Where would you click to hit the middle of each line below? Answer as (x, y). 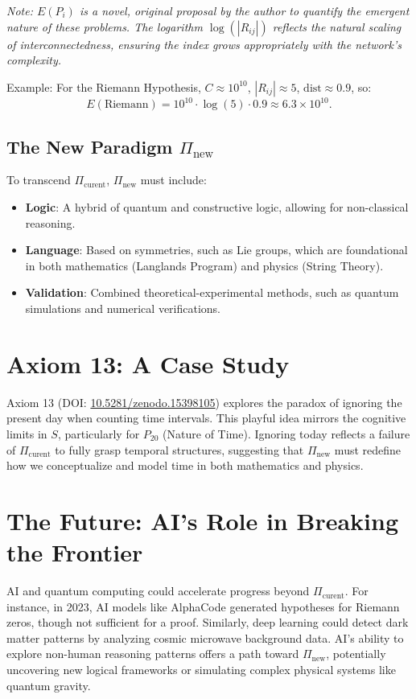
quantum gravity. (49, 685)
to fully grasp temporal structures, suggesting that (179, 449)
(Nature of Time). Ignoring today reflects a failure (286, 433)
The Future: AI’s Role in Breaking (202, 520)
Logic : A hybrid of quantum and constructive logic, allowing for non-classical (217, 207)
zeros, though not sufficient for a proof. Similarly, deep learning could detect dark (208, 622)
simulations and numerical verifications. (123, 308)
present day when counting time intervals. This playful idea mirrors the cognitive (206, 418)
